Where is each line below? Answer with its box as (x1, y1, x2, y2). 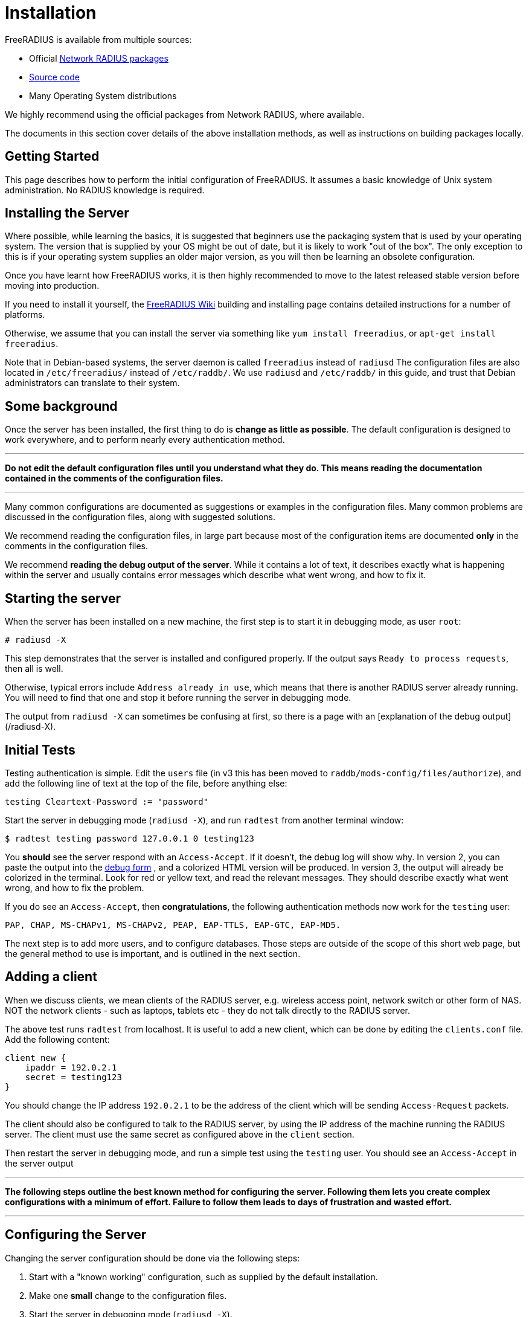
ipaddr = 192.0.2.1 (25, 1062, 117, 1072)
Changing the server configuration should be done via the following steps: (5, 1252, 300, 1263)
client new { (5, 1052, 66, 1063)
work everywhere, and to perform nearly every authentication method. (5, 434, 285, 445)
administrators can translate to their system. (5, 378, 180, 388)
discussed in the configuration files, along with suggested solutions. (5, 512, 276, 523)
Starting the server (5, 590, 121, 606)
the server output (5, 1158, 74, 1168)
